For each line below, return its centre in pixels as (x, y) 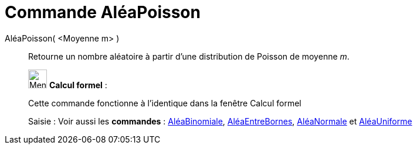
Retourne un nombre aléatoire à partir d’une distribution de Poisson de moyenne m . (189, 56)
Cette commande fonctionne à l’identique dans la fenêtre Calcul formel (165, 103)
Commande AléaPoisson (103, 12)
